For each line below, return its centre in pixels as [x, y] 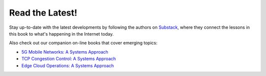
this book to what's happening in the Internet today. [61, 34]
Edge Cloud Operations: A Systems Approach [68, 65]
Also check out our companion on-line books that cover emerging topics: [83, 43]
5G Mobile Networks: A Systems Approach [65, 52]
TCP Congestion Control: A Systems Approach [69, 59]
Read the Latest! [43, 13]
